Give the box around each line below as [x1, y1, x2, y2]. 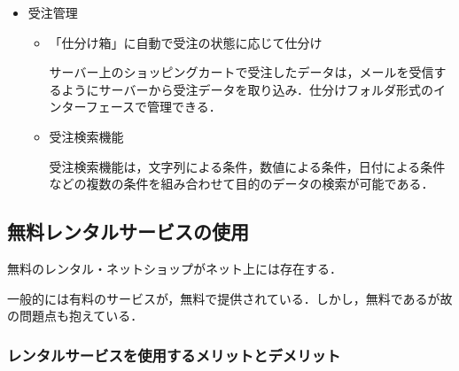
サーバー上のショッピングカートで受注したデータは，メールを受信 [49, 63, 434, 81]
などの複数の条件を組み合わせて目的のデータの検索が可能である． [49, 174, 434, 193]
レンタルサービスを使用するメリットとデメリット [7, 344, 341, 366]
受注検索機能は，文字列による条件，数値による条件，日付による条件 [49, 157, 446, 175]
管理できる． [147, 97, 222, 116]
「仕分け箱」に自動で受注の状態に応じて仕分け [49, 33, 323, 51]
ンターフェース [49, 97, 136, 116]
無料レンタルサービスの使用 [7, 218, 249, 245]
